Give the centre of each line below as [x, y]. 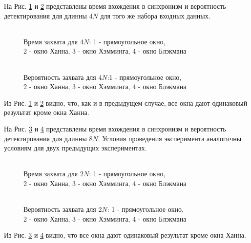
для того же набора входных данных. [155, 15]
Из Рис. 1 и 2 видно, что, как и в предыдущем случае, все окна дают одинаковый [126, 103]
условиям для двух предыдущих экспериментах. [75, 148]
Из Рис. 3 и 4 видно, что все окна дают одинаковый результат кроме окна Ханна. [125, 235]
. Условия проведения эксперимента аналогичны [170, 138]
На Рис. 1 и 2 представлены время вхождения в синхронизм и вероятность [115, 6]
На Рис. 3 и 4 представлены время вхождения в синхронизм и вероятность [115, 128]
